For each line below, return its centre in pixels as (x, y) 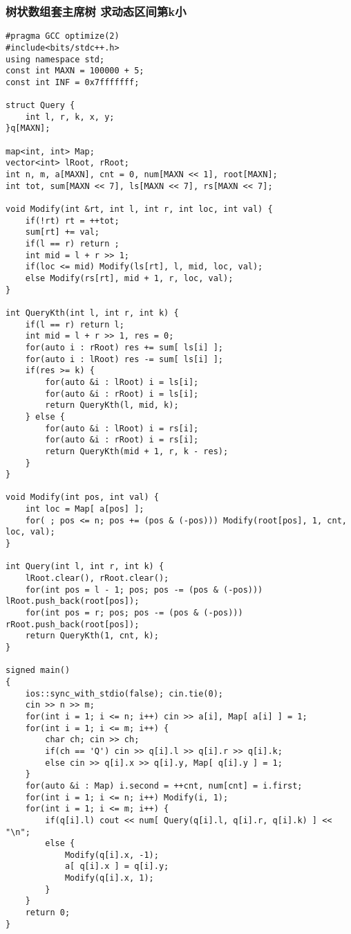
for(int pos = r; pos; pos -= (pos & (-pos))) (134, 613)
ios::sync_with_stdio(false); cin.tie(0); (124, 693)
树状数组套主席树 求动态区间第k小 (96, 11)
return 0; (48, 913)
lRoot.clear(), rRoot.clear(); (97, 578)
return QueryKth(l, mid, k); (112, 405)
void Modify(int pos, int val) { (82, 497)
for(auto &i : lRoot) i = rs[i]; (122, 428)
